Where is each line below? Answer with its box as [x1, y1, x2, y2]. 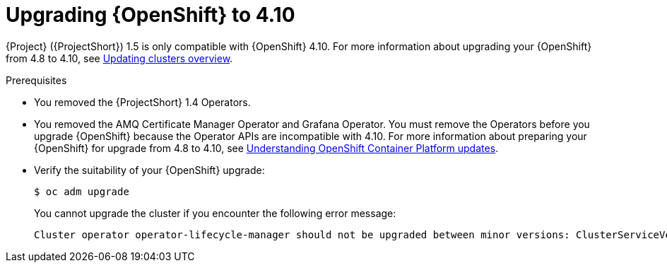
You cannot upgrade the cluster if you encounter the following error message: [34, 206, 396, 219]
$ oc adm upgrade [34, 185, 129, 197]
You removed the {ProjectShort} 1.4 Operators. [34, 95, 251, 108]
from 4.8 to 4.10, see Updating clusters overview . [6, 52, 233, 64]
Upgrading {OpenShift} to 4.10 [6, 3, 295, 27]
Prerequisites [6, 74, 67, 86]
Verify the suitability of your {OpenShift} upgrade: [34, 163, 265, 176]
